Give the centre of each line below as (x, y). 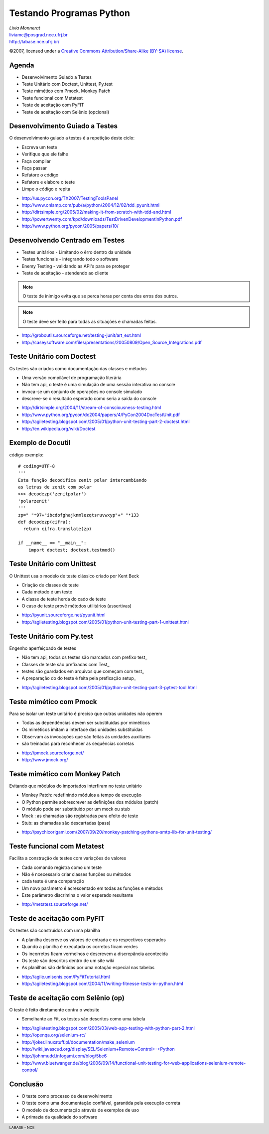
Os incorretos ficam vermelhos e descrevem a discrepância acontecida (95, 954)
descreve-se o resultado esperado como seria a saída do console (89, 399)
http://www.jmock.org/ (45, 759)
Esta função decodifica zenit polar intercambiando (82, 480)
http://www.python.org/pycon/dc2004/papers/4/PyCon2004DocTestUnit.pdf (101, 415)
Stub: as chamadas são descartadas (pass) (66, 823)
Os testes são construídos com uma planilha (55, 930)
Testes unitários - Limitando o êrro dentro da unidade (76, 252)
